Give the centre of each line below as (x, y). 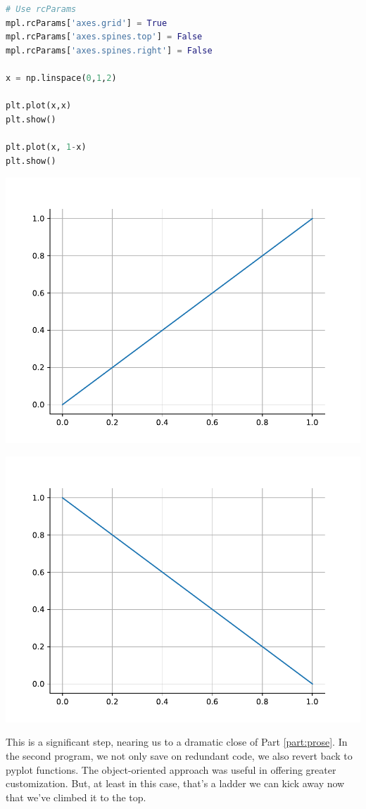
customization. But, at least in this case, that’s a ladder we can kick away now (175, 783)
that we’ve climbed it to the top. (76, 797)
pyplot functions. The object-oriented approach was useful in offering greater (171, 769)
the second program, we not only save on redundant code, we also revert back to (179, 755)
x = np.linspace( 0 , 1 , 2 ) (61, 78)
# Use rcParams (41, 9)
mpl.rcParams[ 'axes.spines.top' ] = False (104, 37)
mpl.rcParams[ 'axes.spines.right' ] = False (109, 50)
